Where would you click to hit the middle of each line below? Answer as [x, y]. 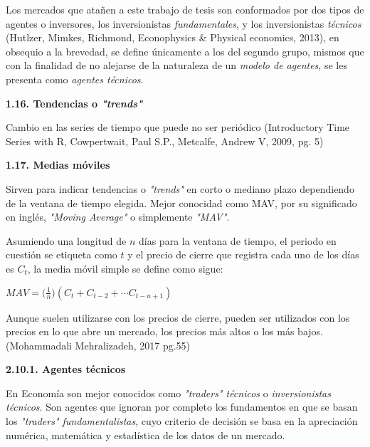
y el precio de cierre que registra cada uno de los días [243, 254]
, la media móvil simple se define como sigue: [125, 268]
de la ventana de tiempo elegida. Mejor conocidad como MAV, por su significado [181, 203]
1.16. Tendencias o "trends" [74, 103]
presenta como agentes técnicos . [75, 79]
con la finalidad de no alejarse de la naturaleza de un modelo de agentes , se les [176, 65]
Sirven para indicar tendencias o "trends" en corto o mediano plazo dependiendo [180, 188]
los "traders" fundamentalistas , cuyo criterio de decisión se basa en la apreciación [182, 421]
